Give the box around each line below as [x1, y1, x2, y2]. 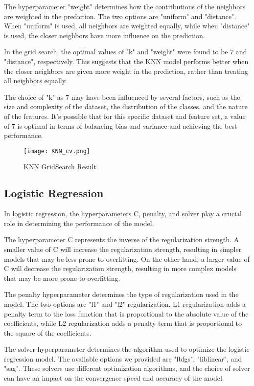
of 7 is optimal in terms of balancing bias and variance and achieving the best [4, 120, 237, 131]
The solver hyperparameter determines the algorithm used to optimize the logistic [4, 344, 250, 354]
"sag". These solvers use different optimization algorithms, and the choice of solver [4, 363, 250, 373]
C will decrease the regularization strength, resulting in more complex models [4, 263, 236, 273]
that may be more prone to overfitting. [4, 272, 120, 283]
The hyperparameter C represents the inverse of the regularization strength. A [4, 234, 239, 245]
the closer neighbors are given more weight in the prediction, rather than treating [4, 66, 249, 76]
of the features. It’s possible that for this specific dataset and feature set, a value [4, 111, 246, 121]
